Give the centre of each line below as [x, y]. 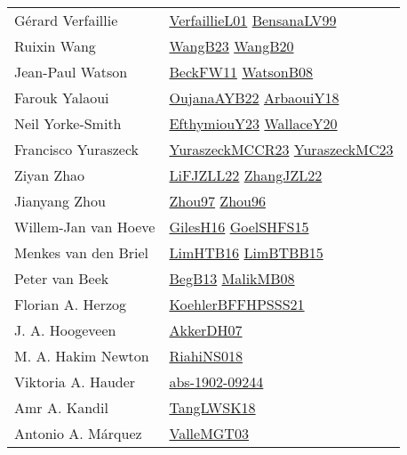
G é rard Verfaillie [66, 20]
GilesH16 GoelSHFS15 [239, 227]
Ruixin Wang [55, 46]
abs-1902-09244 [216, 382]
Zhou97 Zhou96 [217, 201]
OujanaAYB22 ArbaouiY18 [254, 97]
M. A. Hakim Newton [82, 356]
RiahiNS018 [206, 356]
